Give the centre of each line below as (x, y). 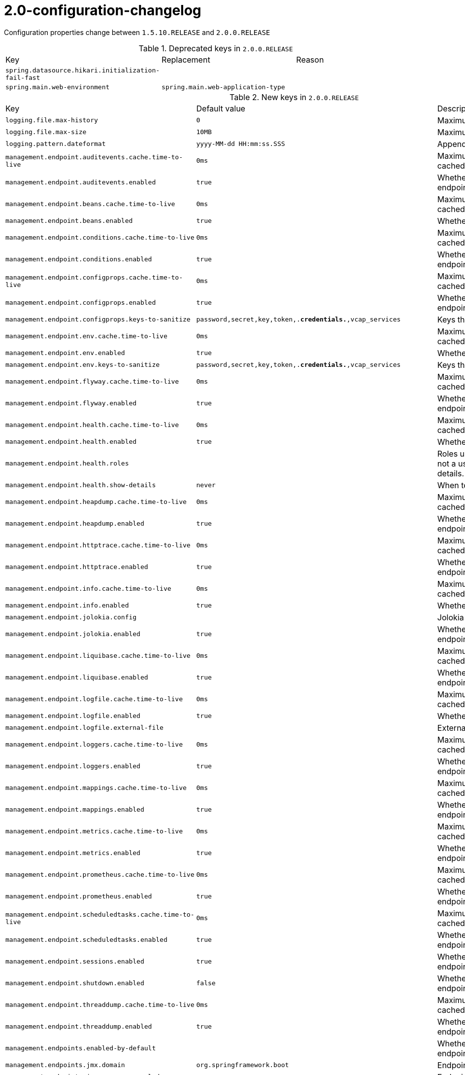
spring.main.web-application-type (223, 87)
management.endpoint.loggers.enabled (73, 766)
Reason (310, 59)
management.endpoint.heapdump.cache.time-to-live (96, 502)
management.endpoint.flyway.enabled (71, 403)
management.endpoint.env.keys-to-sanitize (83, 365)
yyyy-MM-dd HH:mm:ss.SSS (241, 144)
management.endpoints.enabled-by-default (81, 1048)
